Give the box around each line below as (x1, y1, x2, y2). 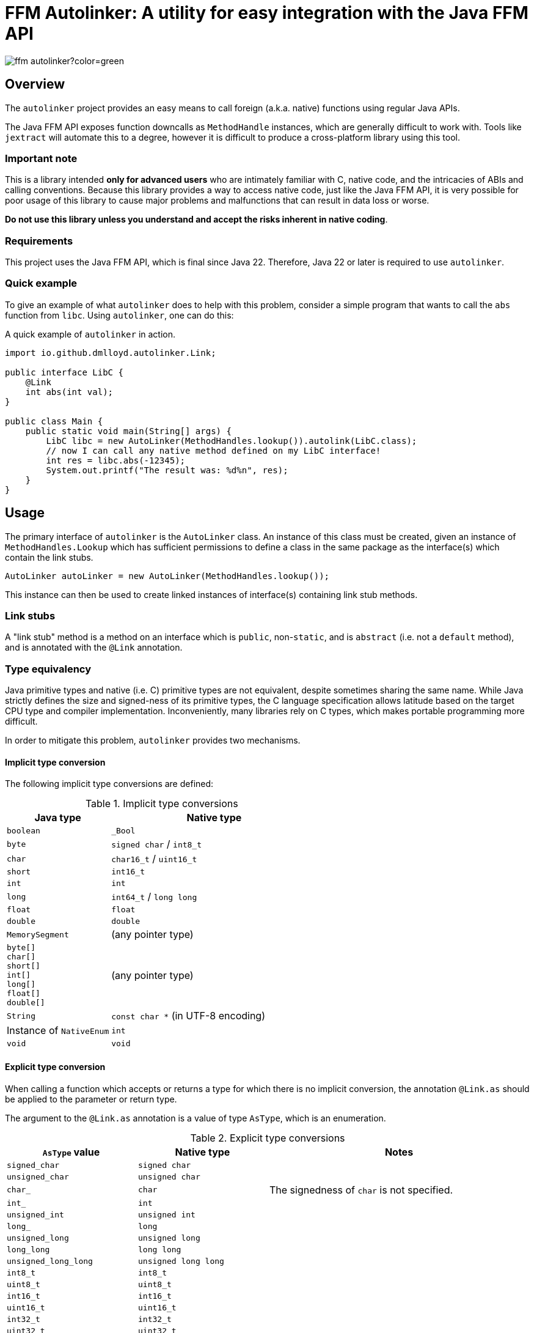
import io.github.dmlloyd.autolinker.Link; (5, 347, 216, 358)
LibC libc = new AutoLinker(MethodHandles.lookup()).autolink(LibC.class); (46, 435, 417, 446)
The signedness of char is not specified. (269, 1183, 453, 1196)
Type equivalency (5, 662, 92, 675)
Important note (5, 152, 78, 164)
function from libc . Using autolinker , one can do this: (5, 309, 234, 320)
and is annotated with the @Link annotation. (5, 642, 183, 653)
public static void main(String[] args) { (25, 426, 232, 436)
